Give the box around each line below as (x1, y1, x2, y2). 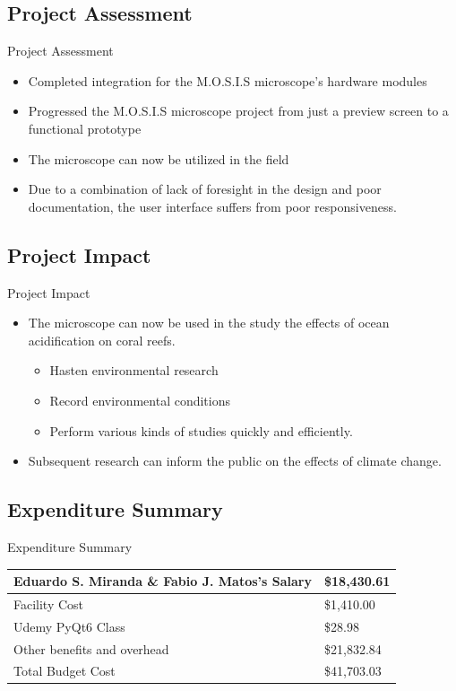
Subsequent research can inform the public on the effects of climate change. (28, 451, 442, 470)
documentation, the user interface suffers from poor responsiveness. (28, 197, 397, 215)
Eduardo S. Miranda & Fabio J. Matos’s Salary (13, 572, 312, 590)
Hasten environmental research (49, 361, 219, 380)
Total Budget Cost (13, 661, 116, 680)
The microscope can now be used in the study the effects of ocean (28, 313, 390, 332)
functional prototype (28, 118, 142, 137)
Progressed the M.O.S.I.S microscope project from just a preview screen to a (28, 101, 449, 120)
